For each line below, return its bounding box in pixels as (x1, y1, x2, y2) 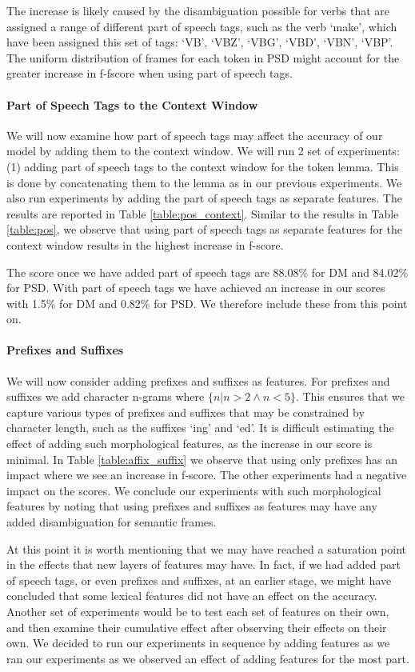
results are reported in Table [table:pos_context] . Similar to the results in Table (6, 205, 399, 222)
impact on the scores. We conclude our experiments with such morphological (6, 482, 381, 498)
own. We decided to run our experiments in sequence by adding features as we (6, 634, 390, 651)
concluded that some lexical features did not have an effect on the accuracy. (6, 587, 377, 604)
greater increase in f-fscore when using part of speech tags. (6, 65, 293, 82)
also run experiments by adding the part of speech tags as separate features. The (6, 190, 402, 206)
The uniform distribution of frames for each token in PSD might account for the (6, 49, 400, 66)
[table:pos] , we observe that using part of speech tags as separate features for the (6, 221, 403, 238)
